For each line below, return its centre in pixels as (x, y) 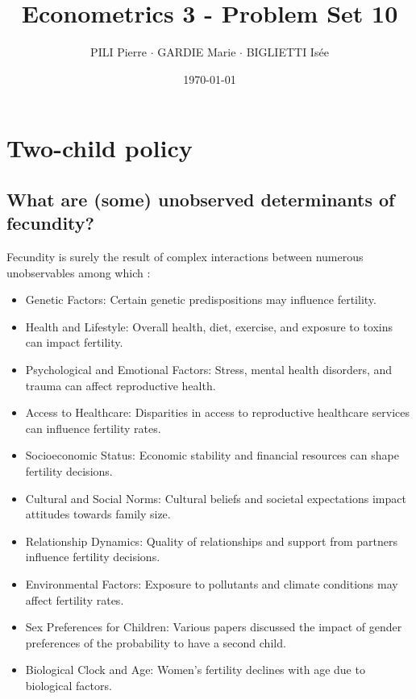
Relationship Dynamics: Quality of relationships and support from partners (211, 541)
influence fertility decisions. (93, 557)
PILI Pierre (119, 52)
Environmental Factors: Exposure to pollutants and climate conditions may (212, 584)
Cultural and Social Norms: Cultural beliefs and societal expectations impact (216, 498)
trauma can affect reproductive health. (121, 385)
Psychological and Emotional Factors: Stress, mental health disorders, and (209, 370)
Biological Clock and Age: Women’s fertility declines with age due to (195, 670)
